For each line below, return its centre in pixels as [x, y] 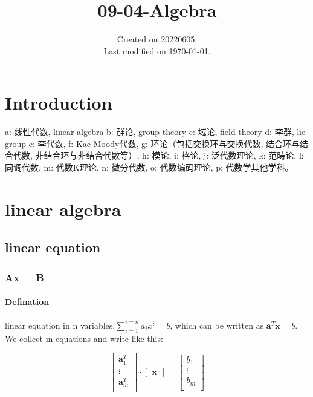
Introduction [59, 103]
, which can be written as [217, 325]
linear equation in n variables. [60, 325]
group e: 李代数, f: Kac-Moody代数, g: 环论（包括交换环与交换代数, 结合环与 [153, 143]
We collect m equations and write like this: [84, 338]
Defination [27, 302]
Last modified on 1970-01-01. [157, 51]
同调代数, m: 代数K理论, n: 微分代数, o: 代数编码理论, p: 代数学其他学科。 [149, 167]
